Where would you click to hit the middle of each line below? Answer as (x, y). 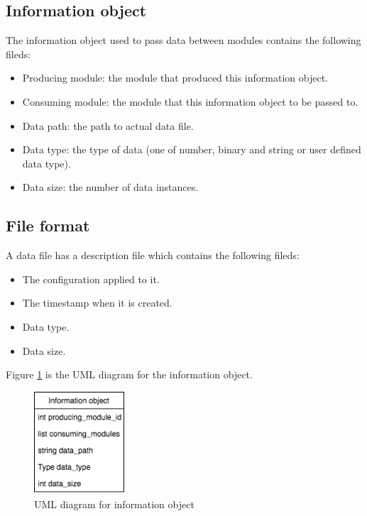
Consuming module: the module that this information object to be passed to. (190, 101)
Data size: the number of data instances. (110, 187)
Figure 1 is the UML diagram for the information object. (129, 374)
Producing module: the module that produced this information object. (175, 78)
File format (48, 225)
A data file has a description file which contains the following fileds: (153, 255)
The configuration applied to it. (91, 279)
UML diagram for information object (114, 504)
